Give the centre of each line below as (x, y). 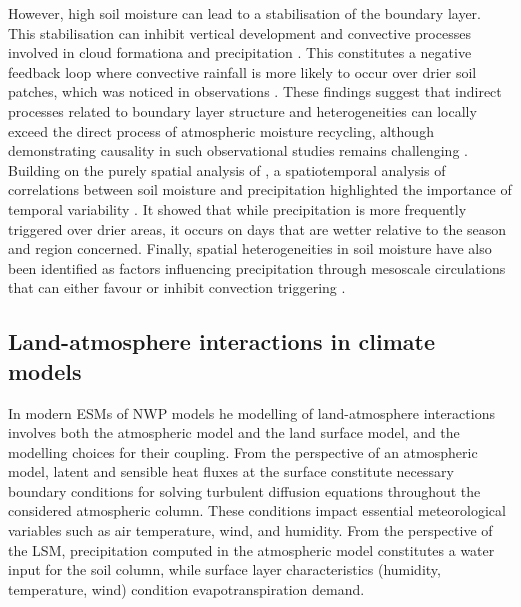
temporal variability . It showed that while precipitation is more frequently (237, 208)
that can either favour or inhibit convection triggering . (177, 287)
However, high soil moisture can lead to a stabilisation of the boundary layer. (244, 13)
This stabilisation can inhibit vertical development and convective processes (239, 32)
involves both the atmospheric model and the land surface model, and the (234, 432)
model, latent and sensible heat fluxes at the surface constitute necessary (231, 471)
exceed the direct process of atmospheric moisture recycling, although (221, 130)
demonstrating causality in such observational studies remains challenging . (238, 150)
